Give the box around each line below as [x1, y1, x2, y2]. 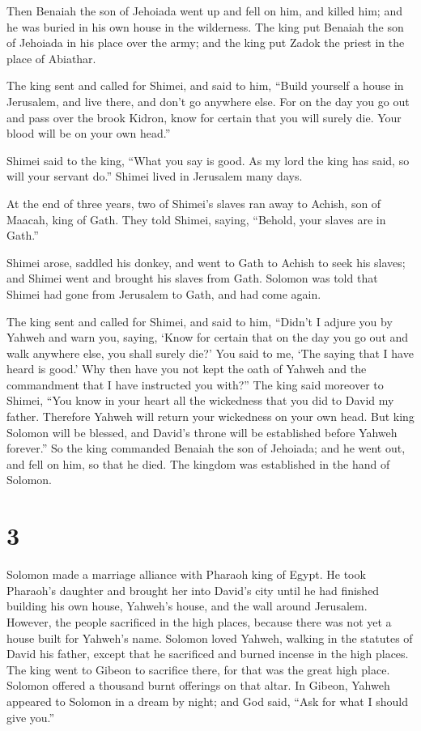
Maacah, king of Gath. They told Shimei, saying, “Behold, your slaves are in [6, 210, 386, 227]
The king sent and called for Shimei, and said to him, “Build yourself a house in [6, 77, 404, 94]
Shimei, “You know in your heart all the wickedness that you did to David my [6, 392, 394, 409]
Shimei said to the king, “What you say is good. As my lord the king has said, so [6, 151, 410, 168]
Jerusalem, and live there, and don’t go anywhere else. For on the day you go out [6, 92, 410, 109]
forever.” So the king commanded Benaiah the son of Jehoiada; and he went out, [6, 440, 406, 457]
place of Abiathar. [6, 49, 96, 66]
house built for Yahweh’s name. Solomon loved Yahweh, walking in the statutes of [6, 629, 413, 646]
